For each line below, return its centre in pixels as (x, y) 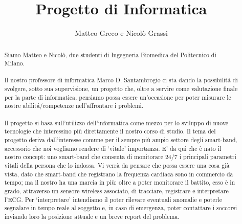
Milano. (15, 63)
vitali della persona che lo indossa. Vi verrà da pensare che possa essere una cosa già (117, 165)
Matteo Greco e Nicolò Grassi (121, 33)
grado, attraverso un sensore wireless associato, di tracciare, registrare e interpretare (116, 191)
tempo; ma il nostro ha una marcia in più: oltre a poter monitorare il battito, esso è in (120, 182)
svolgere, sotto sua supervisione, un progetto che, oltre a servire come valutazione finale (121, 89)
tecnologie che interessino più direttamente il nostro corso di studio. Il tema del (110, 131)
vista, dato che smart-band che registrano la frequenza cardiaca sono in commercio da (119, 174)
